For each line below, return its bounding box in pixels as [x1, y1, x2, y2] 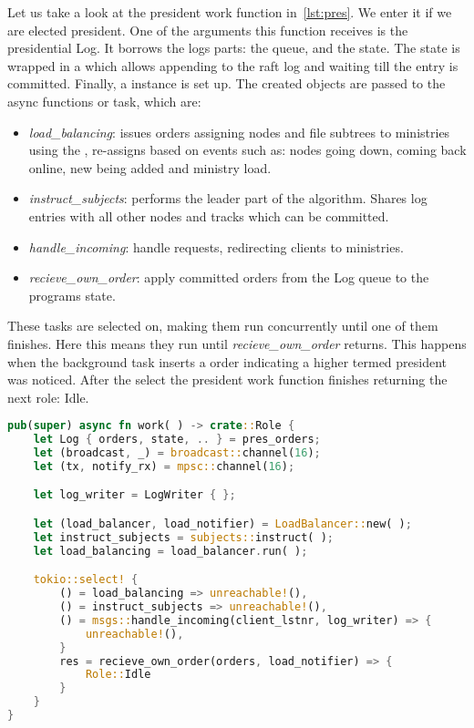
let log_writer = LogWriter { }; [33, 488, 236, 502]
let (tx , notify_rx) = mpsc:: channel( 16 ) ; [33, 459, 295, 473]
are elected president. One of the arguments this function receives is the [7, 20, 408, 39]
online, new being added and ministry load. [28, 158, 272, 177]
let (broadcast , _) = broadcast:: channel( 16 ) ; [33, 446, 321, 460]
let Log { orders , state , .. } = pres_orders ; [33, 433, 321, 446]
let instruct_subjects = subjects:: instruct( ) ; [33, 530, 335, 544]
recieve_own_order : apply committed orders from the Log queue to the [28, 268, 429, 287]
